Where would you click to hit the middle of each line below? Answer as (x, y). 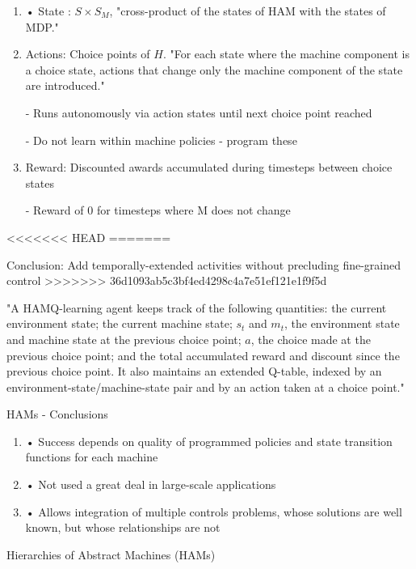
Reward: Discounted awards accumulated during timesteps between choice (209, 167)
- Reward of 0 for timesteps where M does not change (158, 210)
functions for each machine (92, 457)
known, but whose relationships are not (123, 527)
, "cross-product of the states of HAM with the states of (248, 11)
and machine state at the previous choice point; (124, 339)
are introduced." (65, 85)
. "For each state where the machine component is (286, 54)
